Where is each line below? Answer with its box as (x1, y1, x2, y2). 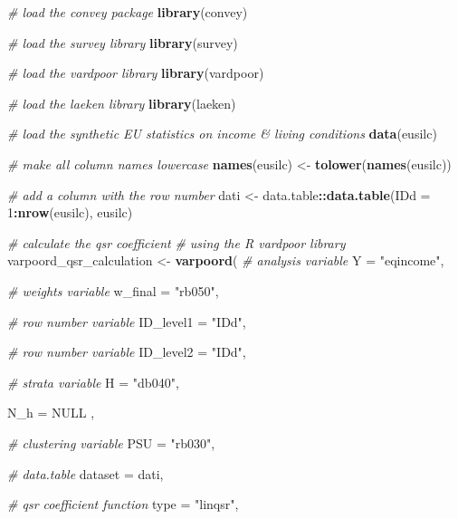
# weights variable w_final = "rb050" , (7, 281, 219, 300)
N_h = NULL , (7, 403, 95, 422)
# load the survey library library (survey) (7, 33, 238, 52)
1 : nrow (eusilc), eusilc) (7, 203, 133, 222)
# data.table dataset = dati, (7, 464, 164, 483)
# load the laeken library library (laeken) (7, 93, 236, 112)
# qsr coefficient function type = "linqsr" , (7, 495, 239, 514)
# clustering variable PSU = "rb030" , (7, 433, 215, 452)
